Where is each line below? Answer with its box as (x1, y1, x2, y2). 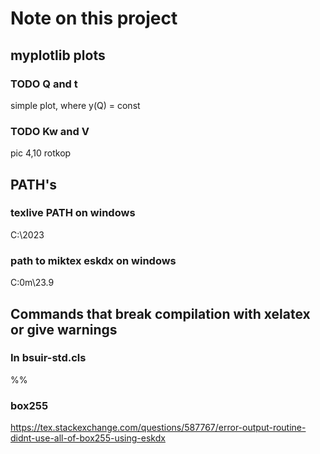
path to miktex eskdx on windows (10, 253, 177, 267)
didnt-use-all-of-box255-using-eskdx (10, 432, 166, 444)
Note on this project (10, 7, 178, 30)
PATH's (10, 176, 58, 193)
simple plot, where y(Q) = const (10, 99, 141, 111)
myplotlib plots (10, 47, 106, 64)
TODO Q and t (10, 77, 78, 91)
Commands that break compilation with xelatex (10, 305, 311, 322)
